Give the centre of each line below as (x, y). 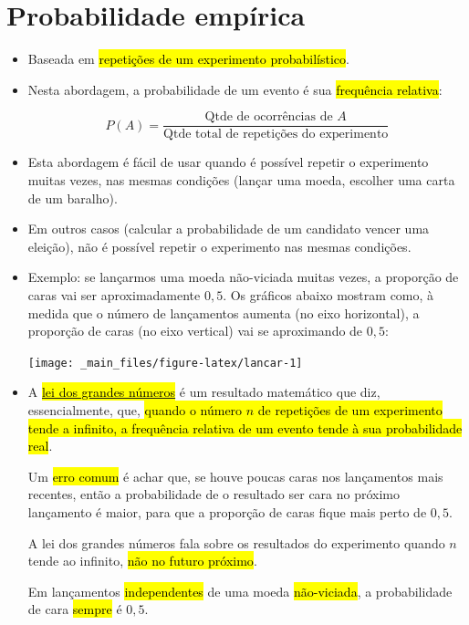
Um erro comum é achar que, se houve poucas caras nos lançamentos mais (235, 476)
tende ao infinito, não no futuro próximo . (142, 561)
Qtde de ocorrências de (269, 117)
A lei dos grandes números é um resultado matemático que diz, (204, 392)
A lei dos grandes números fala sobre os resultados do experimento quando (236, 542)
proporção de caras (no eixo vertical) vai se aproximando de (195, 331)
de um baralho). (73, 198)
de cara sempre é (75, 609)
